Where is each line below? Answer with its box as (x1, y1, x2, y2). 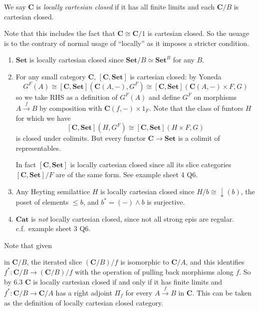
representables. (15, 142, 61, 153)
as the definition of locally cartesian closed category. (4, 297, 163, 308)
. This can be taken (192, 287, 252, 298)
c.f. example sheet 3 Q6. (15, 223, 91, 234)
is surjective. (147, 197, 185, 207)
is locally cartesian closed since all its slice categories (70, 159, 232, 170)
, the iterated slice (26, 257, 82, 267)
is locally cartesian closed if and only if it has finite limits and (33, 276, 223, 287)
